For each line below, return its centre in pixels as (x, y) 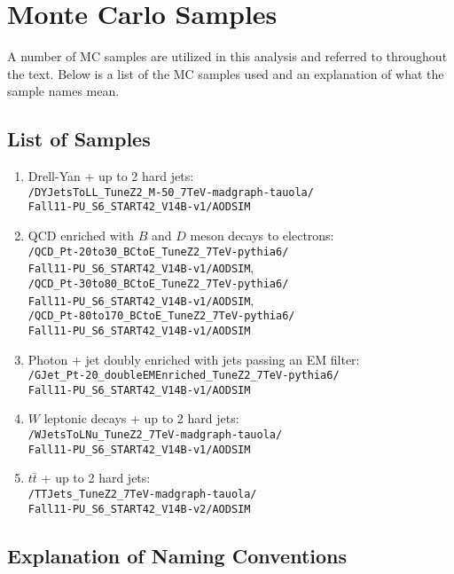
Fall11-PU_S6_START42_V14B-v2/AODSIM (139, 509)
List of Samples (79, 139)
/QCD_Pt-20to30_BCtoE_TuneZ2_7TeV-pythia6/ (158, 252)
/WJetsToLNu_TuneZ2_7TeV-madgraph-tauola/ (155, 435)
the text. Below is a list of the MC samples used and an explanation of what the (226, 73)
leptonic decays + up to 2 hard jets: (141, 418)
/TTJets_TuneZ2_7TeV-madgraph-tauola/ (142, 494)
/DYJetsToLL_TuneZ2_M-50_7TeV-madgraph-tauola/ (171, 192)
